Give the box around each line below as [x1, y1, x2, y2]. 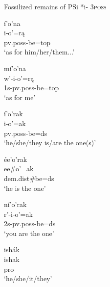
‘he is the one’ [4, 183, 46, 193]
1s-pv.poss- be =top [4, 82, 59, 93]
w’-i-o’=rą [4, 73, 34, 83]
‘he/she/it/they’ [4, 273, 52, 284]
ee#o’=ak [4, 163, 34, 174]
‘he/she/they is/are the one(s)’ [4, 137, 96, 148]
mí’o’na [4, 63, 26, 73]
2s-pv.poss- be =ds [4, 218, 56, 229]
